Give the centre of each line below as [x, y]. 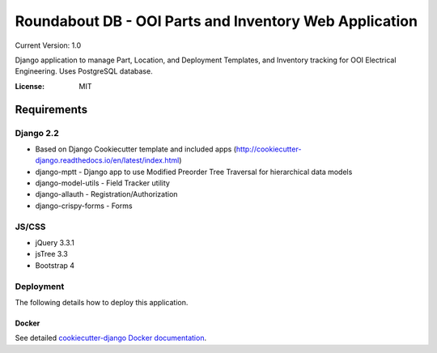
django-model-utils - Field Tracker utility [102, 183]
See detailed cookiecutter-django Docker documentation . [110, 338]
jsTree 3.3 [51, 254]
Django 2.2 [37, 133]
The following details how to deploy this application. [102, 302]
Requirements [51, 109]
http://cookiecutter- [269, 149]
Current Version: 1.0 [48, 45]
